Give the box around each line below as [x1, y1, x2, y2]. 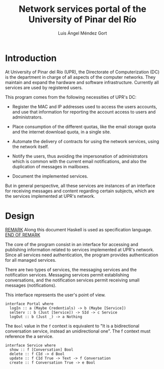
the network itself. [12, 144, 49, 150]
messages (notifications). [5, 282, 56, 288]
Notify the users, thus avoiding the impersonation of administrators [12, 153, 148, 159]
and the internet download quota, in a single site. [12, 129, 111, 135]
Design [5, 210, 35, 221]
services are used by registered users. [5, 85, 83, 91]
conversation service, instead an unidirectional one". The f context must [5, 328, 151, 334]
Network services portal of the [19, 3, 146, 15]
